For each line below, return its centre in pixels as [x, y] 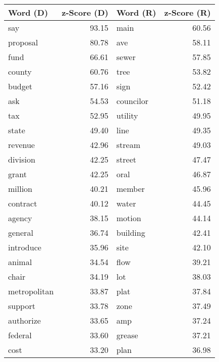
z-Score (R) [187, 12]
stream [128, 145]
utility [127, 115]
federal [20, 335]
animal [20, 262]
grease [127, 335]
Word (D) [28, 12]
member [130, 189]
